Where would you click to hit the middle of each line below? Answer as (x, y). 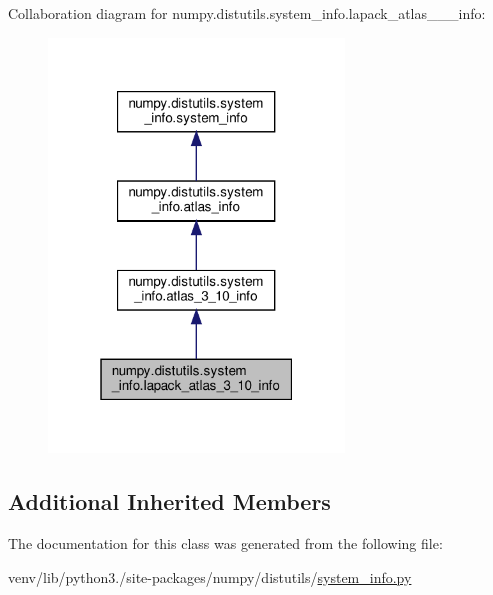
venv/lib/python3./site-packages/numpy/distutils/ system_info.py (210, 576)
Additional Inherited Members (169, 501)
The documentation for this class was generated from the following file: (225, 543)
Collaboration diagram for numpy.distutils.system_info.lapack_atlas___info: (247, 13)
